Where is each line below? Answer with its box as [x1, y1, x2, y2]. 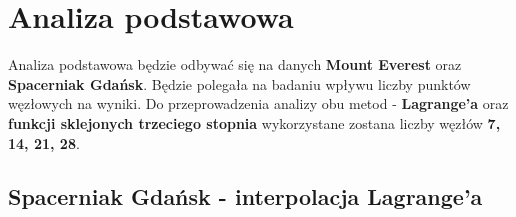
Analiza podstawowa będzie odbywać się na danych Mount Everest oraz [8, 54, 462, 75]
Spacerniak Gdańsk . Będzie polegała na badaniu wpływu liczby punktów [8, 73, 471, 94]
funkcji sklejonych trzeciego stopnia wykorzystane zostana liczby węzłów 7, [8, 112, 501, 133]
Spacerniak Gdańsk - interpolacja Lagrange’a [8, 181, 483, 212]
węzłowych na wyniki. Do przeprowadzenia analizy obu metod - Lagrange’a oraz [8, 93, 509, 114]
